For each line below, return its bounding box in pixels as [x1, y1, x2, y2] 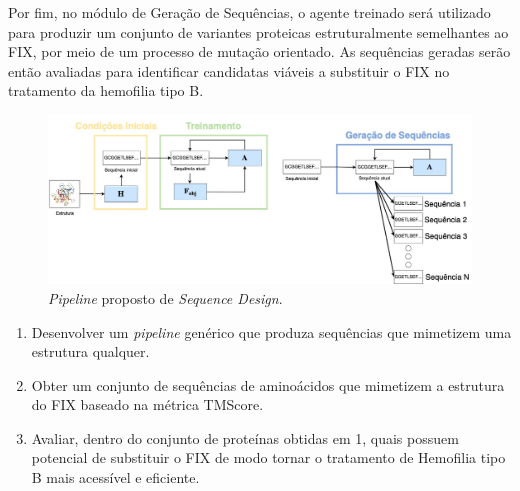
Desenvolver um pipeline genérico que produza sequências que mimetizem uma [31, 321, 512, 342]
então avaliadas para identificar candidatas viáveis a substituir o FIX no [8, 60, 450, 81]
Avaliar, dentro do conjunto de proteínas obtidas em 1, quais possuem [31, 427, 459, 448]
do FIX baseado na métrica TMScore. [31, 394, 264, 415]
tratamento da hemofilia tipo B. [8, 80, 204, 101]
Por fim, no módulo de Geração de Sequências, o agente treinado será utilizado [8, 2, 491, 22]
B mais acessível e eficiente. [31, 467, 200, 488]
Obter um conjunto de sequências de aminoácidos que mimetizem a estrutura [31, 374, 505, 395]
